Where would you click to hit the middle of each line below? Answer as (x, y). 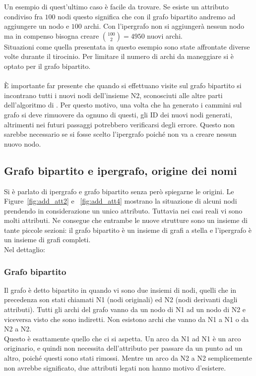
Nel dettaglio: (25, 249)
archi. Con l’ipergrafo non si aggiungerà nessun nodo (164, 26)
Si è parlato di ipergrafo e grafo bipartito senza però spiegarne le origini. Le (119, 191)
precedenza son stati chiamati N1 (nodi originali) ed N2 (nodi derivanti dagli (121, 299)
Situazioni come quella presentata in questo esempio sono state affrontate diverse (127, 46)
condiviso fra (23, 16)
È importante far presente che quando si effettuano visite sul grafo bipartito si (123, 85)
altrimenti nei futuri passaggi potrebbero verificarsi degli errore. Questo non (120, 124)
